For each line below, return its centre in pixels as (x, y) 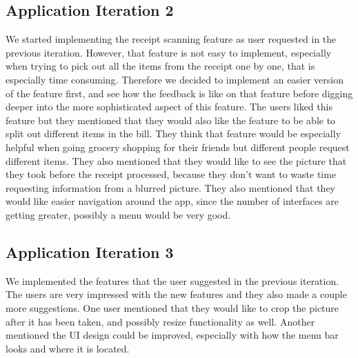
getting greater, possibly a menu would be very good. (118, 214)
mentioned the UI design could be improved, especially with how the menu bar (172, 335)
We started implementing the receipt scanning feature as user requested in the (171, 39)
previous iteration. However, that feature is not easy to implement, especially (169, 52)
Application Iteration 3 (90, 251)
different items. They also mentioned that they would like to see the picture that (176, 160)
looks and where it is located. (68, 348)
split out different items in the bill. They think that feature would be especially (173, 133)
